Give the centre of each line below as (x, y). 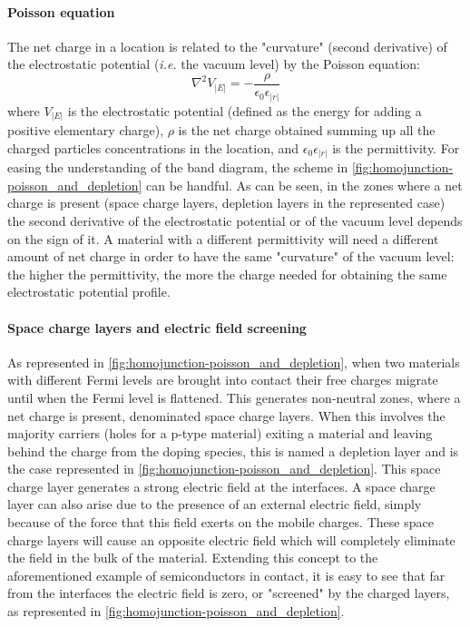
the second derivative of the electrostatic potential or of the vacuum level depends (235, 220)
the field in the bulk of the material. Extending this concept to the (193, 558)
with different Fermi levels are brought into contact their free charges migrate (223, 380)
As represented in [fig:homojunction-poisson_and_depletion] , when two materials (234, 362)
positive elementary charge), (86, 130)
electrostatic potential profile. (89, 292)
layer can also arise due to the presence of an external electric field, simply (215, 504)
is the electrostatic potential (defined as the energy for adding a (245, 110)
